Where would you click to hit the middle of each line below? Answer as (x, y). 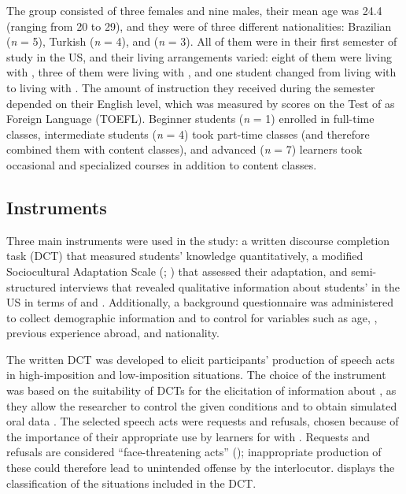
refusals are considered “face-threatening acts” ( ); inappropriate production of (194, 452)
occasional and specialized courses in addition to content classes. (162, 164)
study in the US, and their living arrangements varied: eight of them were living (199, 56)
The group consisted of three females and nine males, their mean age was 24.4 (194, 10)
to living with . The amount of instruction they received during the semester (191, 87)
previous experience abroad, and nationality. (113, 333)
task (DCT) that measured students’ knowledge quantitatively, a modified (185, 256)
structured (31, 286)
